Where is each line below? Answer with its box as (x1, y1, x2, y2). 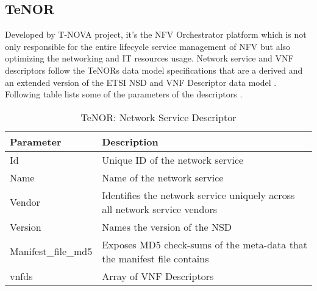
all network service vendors (102, 202, 217, 216)
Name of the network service (102, 170, 224, 184)
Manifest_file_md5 (10, 244, 93, 259)
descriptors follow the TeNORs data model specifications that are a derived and (5, 63, 303, 76)
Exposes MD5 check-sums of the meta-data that (102, 237, 307, 251)
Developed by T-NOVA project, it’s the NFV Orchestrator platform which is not (5, 28, 307, 41)
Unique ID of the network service (102, 152, 244, 167)
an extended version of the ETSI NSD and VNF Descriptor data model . (5, 75, 277, 88)
